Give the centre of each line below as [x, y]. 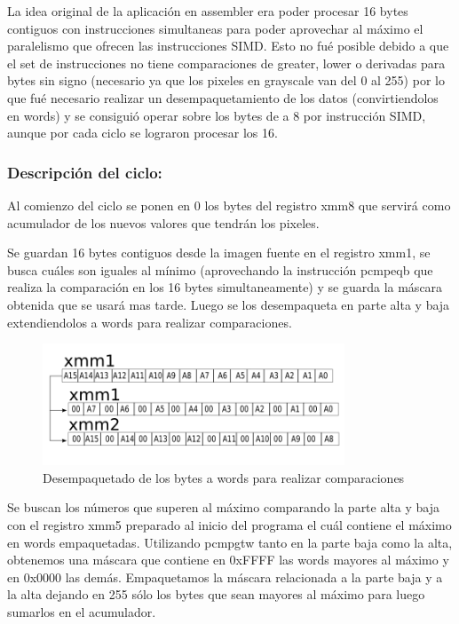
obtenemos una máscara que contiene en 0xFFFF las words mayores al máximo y [228, 560]
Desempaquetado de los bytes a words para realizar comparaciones [224, 477]
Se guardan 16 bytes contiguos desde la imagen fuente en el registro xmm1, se [219, 253]
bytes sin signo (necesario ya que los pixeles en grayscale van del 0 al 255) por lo [226, 80]
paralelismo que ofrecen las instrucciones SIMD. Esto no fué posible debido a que [228, 46]
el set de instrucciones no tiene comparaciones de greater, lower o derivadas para [226, 63]
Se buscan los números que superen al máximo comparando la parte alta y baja [223, 507]
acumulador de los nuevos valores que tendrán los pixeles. [163, 222]
